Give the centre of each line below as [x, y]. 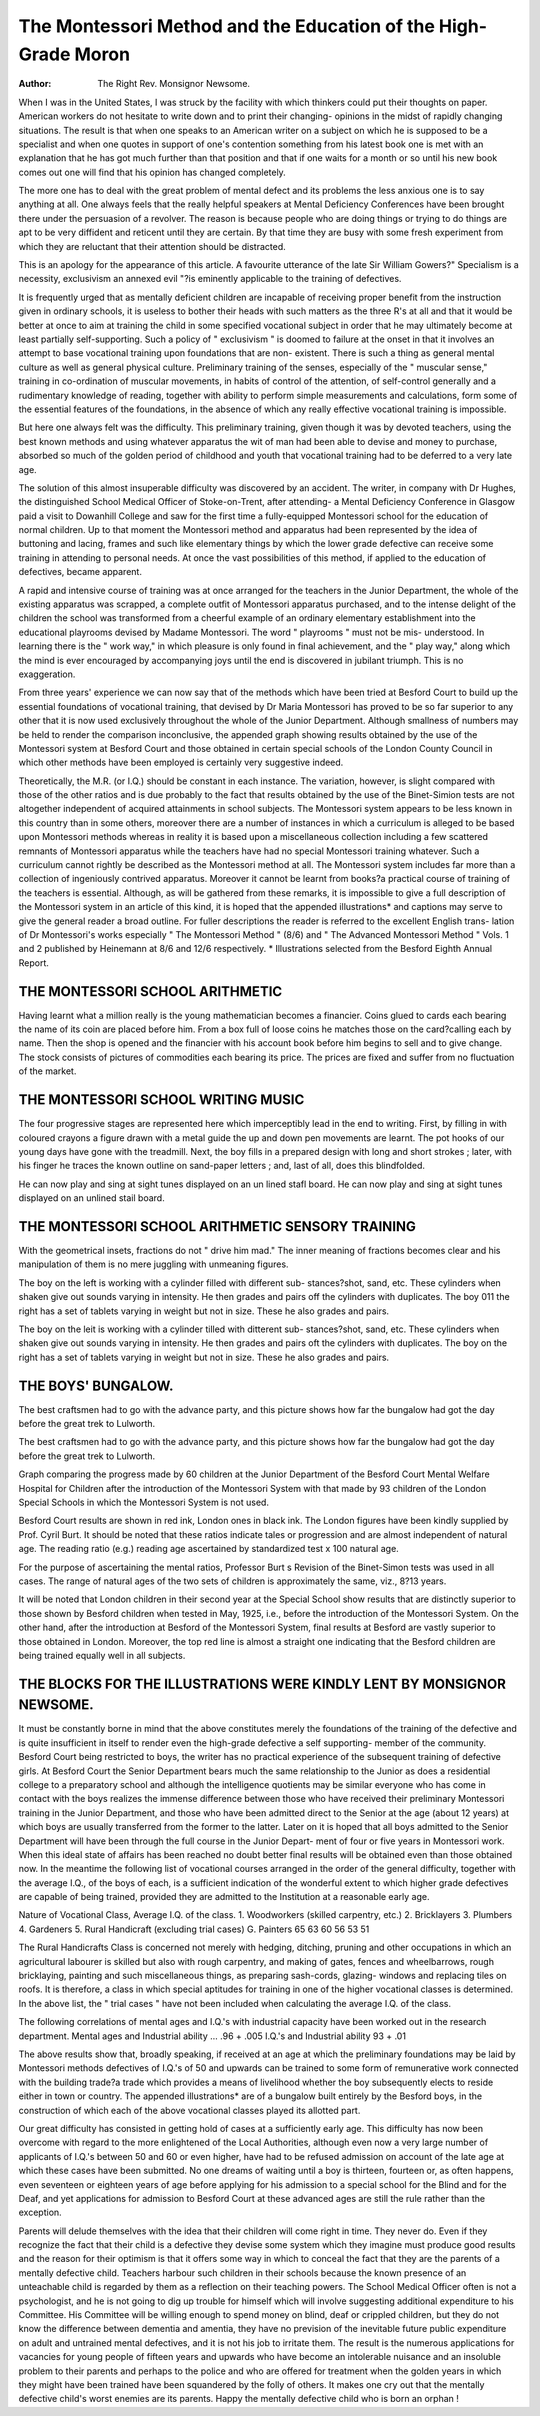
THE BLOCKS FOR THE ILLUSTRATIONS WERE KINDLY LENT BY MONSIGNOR [262, 1683]
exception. [40, 2212]
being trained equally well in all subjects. [102, 1655]
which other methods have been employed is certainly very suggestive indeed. [181, 762]
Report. [34, 962]
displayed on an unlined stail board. [91, 1198]
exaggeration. [47, 674]
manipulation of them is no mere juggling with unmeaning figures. [153, 1264]
